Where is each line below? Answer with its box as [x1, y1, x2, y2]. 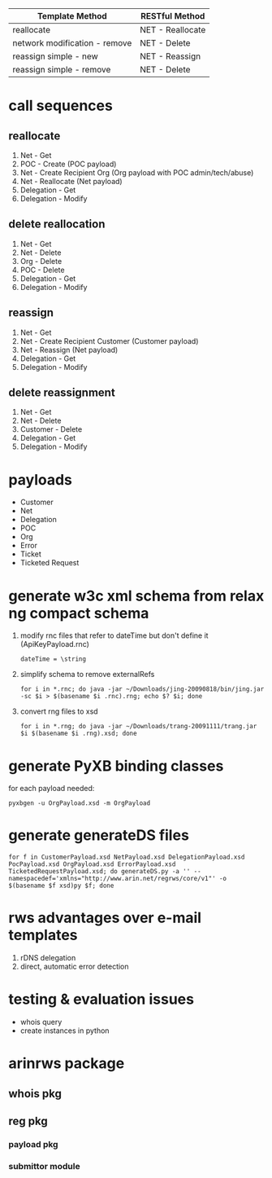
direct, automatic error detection [19, 961, 129, 972]
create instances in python [19, 1026, 110, 1035]
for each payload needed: [8, 784, 95, 793]
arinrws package [8, 1054, 125, 1073]
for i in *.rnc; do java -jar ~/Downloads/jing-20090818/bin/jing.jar [19, 685, 265, 693]
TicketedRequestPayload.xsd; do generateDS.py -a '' [8, 868, 191, 876]
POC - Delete [19, 265, 65, 275]
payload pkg [8, 1138, 58, 1149]
